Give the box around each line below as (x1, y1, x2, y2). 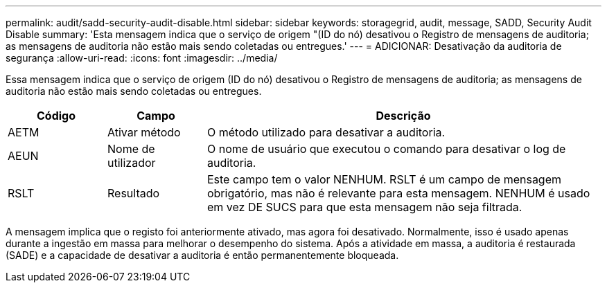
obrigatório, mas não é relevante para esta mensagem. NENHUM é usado (206, 186, 590, 200)
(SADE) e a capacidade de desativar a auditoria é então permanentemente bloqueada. (6, 249, 399, 261)
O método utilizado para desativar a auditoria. (206, 125, 446, 139)
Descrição (376, 109, 431, 123)
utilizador (107, 156, 156, 170)
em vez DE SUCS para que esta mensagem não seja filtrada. (206, 200, 522, 214)
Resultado (107, 186, 160, 200)
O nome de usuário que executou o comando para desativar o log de (206, 142, 566, 156)
